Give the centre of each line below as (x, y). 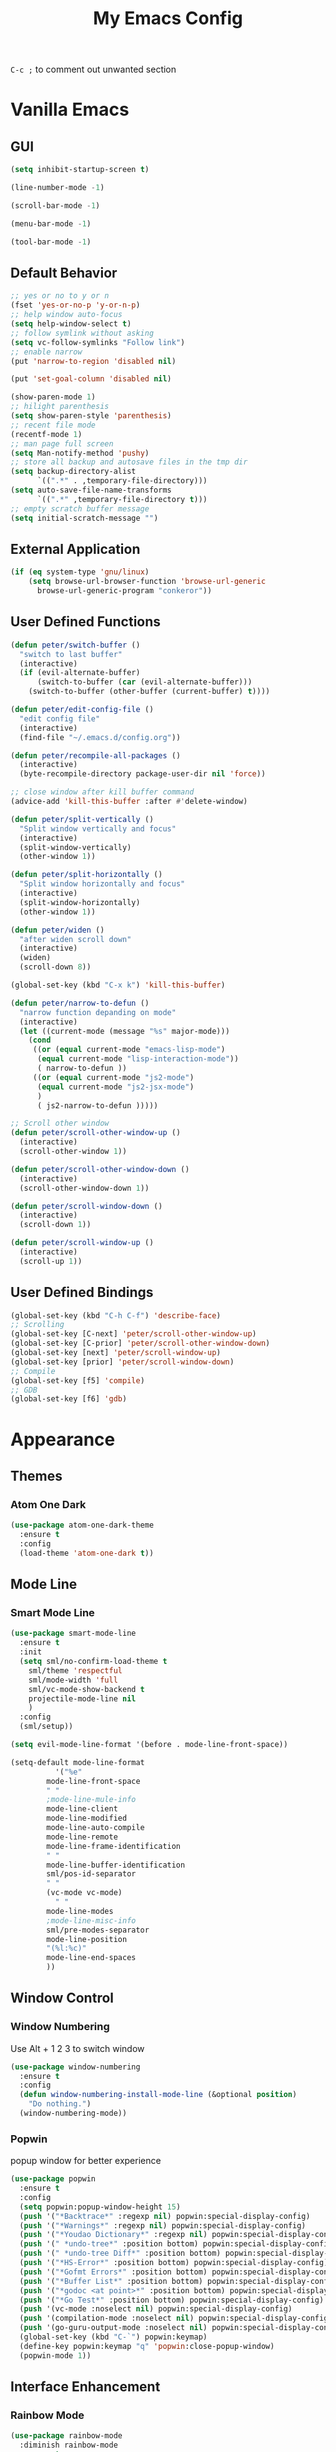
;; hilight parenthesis (60, 407)
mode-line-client (82, 1809)
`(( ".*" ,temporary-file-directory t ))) (122, 499)
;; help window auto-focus (66, 315)
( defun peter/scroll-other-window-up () (96, 1133)
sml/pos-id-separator (91, 1874)
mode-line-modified (87, 1818)
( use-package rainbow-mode (66, 2436)
